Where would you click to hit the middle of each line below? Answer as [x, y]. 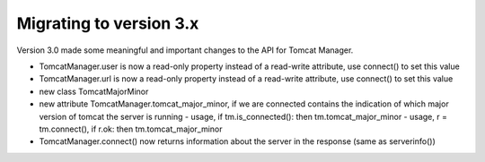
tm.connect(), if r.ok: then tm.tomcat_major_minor [131, 129]
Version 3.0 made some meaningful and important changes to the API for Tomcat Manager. [185, 50]
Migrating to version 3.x [108, 23]
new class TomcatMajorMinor [94, 91]
